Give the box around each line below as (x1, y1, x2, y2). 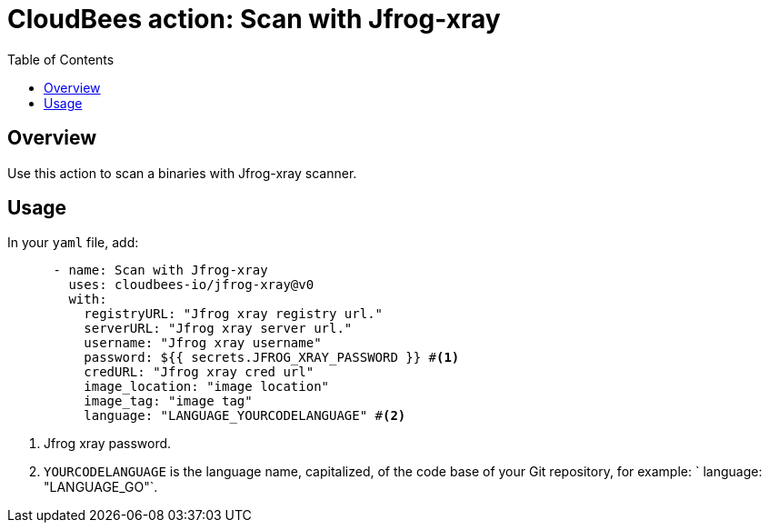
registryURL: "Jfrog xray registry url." (84, 306, 384, 322)
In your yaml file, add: (7, 235, 139, 251)
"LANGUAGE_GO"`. (44, 479, 158, 495)
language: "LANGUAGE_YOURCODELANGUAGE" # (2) (84, 408, 406, 424)
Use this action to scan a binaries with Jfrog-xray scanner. (7, 165, 357, 181)
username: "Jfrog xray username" (84, 335, 322, 351)
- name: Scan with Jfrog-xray (53, 263, 268, 278)
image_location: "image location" (84, 379, 330, 395)
